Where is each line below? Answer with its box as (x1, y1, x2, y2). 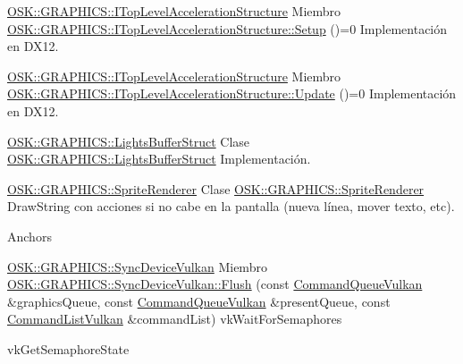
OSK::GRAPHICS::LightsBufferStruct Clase (7, 131, 250, 150)
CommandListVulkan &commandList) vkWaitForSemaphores (7, 309, 342, 328)
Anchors (7, 226, 52, 245)
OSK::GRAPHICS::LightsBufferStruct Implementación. (7, 149, 311, 168)
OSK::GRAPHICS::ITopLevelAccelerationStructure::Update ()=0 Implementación (7, 84, 457, 103)
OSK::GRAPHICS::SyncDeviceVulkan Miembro (7, 257, 267, 275)
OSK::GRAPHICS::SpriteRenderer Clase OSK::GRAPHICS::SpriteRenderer (7, 179, 425, 198)
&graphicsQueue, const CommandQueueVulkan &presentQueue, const (7, 292, 391, 310)
